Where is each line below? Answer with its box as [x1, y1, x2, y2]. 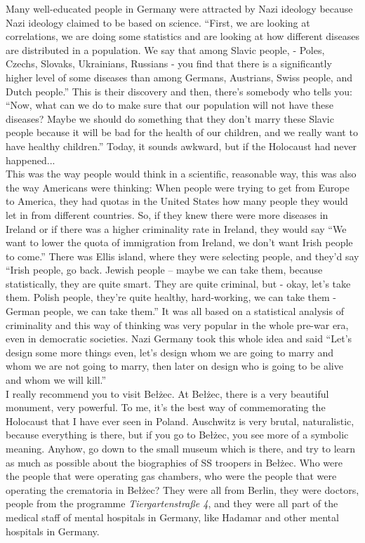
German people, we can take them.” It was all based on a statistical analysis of [6, 304, 344, 319]
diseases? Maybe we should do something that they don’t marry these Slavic [6, 111, 334, 126]
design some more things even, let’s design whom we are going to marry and [6, 344, 334, 359]
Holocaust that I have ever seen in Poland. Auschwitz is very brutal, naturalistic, [6, 413, 354, 428]
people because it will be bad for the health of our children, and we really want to [6, 125, 358, 140]
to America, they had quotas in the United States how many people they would [6, 194, 348, 208]
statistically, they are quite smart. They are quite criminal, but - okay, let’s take [6, 276, 351, 290]
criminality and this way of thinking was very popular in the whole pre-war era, [6, 317, 349, 332]
